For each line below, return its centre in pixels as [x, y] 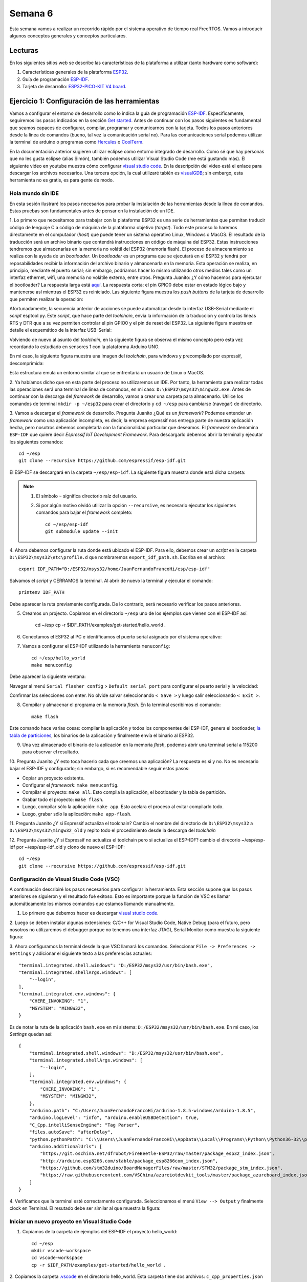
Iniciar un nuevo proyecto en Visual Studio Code [71, 1221]
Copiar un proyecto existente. [53, 778]
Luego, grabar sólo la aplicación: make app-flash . [77, 814]
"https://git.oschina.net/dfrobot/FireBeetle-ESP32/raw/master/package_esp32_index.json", [157, 1154]
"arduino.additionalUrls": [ [65, 1146]
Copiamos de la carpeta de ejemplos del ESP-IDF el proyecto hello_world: [100, 1232]
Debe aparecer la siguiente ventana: [48, 676]
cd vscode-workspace [57, 1258]
